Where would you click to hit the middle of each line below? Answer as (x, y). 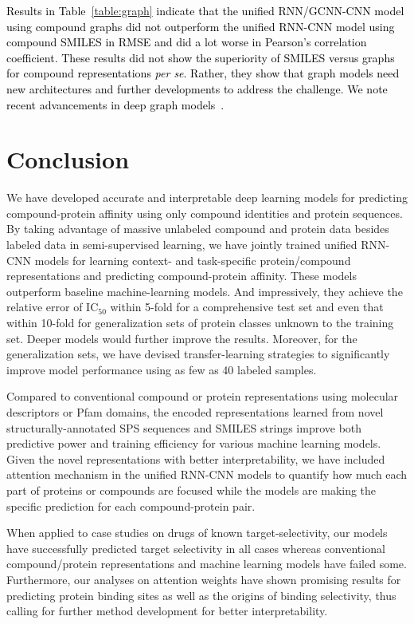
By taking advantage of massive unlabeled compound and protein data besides (198, 229)
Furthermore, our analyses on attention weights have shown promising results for (204, 579)
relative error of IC (53, 307)
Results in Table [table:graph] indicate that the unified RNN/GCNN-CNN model (205, 10)
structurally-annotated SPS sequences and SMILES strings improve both (184, 427)
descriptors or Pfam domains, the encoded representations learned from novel (195, 412)
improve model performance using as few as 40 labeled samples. (162, 369)
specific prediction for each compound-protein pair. (131, 506)
